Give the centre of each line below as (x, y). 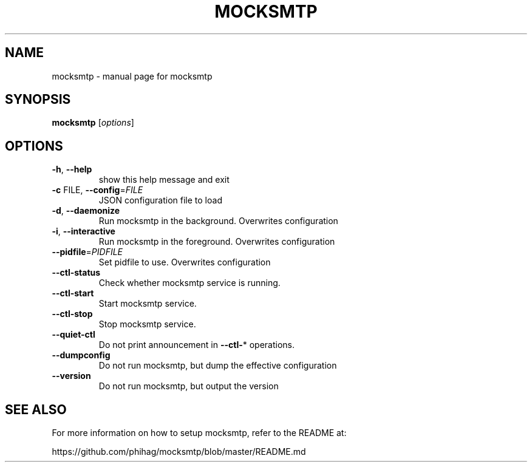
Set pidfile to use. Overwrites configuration (185, 262)
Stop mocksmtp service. (147, 324)
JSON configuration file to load (160, 200)
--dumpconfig (81, 355)
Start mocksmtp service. (148, 304)
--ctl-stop (72, 314)
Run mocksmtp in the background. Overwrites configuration (218, 221)
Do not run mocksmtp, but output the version (189, 386)
